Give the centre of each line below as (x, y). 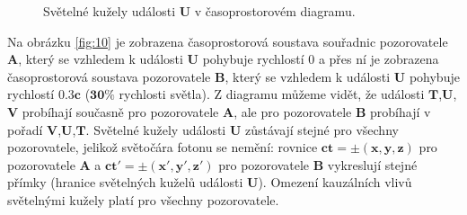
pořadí (25, 129)
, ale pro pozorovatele (293, 111)
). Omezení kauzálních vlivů (335, 182)
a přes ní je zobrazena (379, 59)
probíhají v (401, 111)
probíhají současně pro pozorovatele (120, 111)
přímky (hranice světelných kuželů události (125, 182)
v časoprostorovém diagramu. (275, 11)
